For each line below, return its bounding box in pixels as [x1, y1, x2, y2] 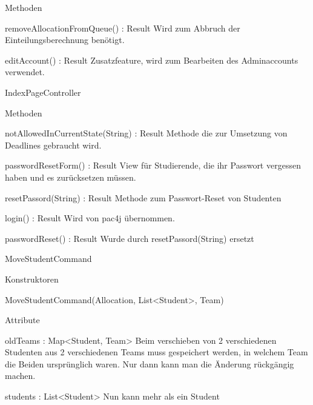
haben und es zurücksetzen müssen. [5, 170, 136, 183]
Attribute [5, 313, 40, 326]
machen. [5, 369, 36, 382]
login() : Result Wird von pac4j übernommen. [5, 212, 175, 224]
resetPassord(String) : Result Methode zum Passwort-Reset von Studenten [5, 191, 282, 204]
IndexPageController [5, 85, 81, 98]
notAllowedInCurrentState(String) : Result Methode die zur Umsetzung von [5, 127, 288, 139]
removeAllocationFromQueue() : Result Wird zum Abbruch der [5, 21, 240, 34]
